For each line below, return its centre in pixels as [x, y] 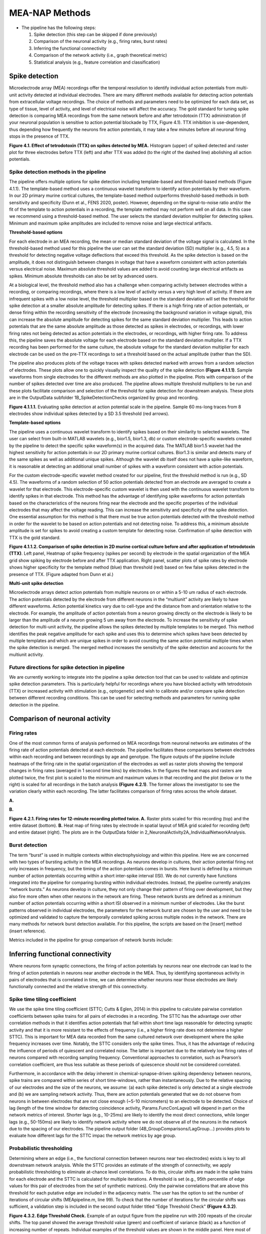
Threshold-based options [36, 232]
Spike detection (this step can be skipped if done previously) [95, 34]
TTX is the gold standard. [35, 538]
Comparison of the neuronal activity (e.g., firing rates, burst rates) [100, 41]
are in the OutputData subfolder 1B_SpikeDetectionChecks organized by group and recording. [104, 398]
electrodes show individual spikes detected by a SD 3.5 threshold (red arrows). [89, 413]
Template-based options [35, 423]
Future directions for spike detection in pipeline [67, 667]
